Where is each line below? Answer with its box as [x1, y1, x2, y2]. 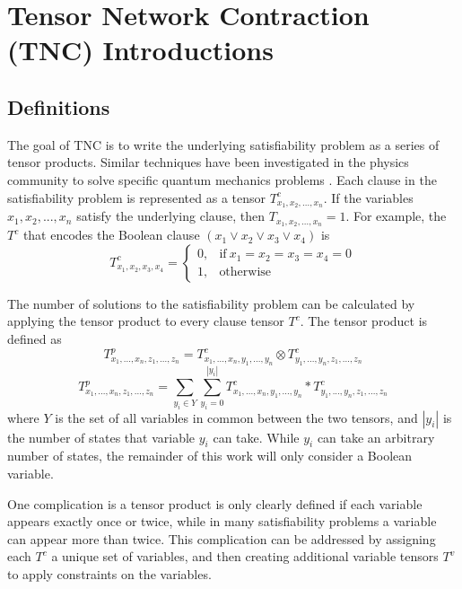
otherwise [219, 265, 272, 278]
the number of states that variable [7, 427, 196, 446]
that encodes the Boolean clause [22, 225, 200, 244]
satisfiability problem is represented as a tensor [7, 188, 266, 207]
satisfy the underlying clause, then [76, 207, 266, 225]
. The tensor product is [300, 312, 428, 330]
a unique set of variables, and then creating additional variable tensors [51, 547, 439, 566]
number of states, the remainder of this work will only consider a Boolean [7, 446, 413, 465]
